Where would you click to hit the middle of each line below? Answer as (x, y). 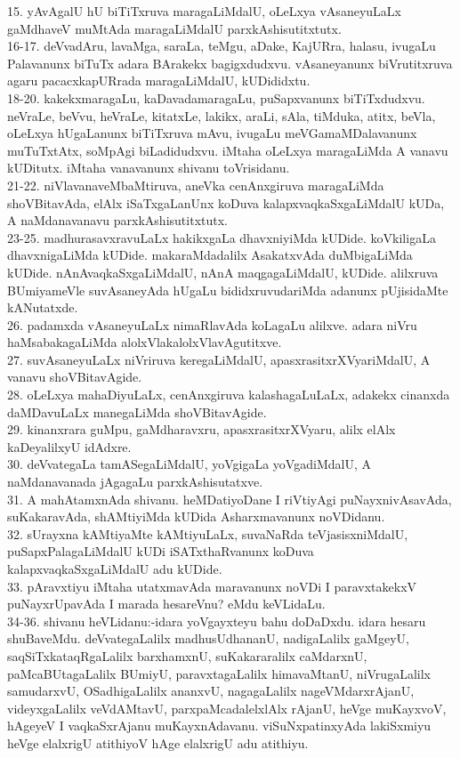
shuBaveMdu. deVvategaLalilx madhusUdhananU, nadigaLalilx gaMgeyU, (208, 638)
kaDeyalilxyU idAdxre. (69, 446)
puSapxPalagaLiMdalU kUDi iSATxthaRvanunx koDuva (161, 551)
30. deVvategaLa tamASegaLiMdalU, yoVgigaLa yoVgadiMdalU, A (189, 464)
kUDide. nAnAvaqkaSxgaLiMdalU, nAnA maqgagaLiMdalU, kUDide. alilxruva (223, 272)
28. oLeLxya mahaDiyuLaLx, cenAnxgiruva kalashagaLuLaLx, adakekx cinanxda (229, 395)
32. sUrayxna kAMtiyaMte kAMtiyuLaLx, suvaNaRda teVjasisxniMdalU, (208, 533)
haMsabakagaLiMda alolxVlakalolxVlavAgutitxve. (145, 342)
